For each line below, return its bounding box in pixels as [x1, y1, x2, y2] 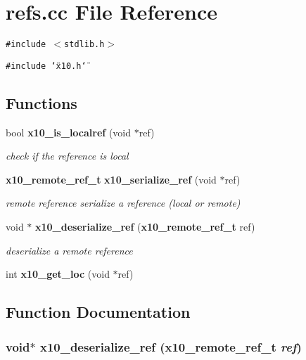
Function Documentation [6, 301, 191, 323]
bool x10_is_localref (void [6, 124, 132, 139]
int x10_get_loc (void [6, 266, 110, 281]
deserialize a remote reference [6, 243, 133, 257]
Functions [6, 91, 77, 113]
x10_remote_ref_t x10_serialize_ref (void [6, 172, 217, 186]
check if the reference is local [6, 148, 129, 163]
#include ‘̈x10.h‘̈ [6, 60, 87, 71]
